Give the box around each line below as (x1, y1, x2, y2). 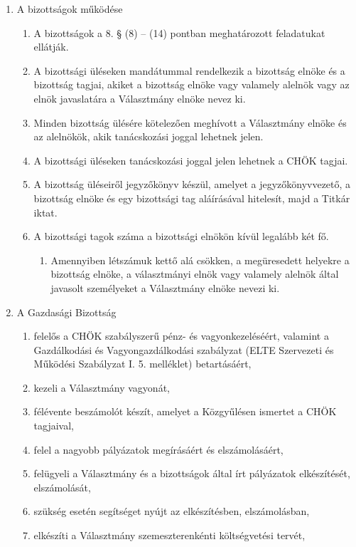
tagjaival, (33, 418, 74, 433)
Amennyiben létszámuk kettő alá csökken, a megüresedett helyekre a (50, 252, 350, 267)
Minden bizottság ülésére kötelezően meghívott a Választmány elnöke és (33, 115, 347, 130)
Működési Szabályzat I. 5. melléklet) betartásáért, (33, 356, 252, 371)
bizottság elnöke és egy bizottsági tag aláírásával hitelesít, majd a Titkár (33, 190, 350, 205)
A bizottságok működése (16, 1, 123, 16)
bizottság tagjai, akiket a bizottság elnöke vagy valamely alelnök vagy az (33, 77, 350, 92)
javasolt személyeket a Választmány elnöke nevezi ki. (50, 280, 280, 295)
